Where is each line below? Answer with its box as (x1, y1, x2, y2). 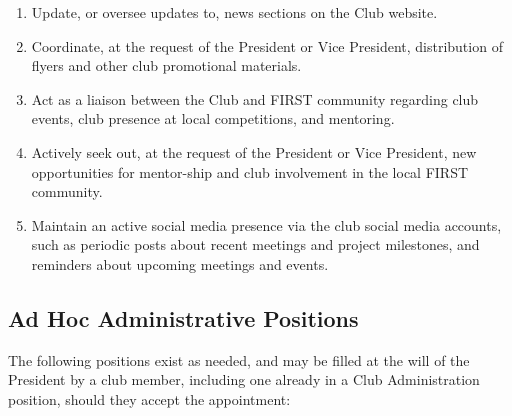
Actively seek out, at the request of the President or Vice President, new (31, 141, 477, 162)
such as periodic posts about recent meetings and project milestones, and (31, 234, 480, 255)
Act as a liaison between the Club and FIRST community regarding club (31, 88, 479, 109)
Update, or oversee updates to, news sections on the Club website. (31, 2, 438, 22)
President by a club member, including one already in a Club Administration (8, 369, 480, 390)
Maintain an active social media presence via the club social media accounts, (31, 214, 502, 235)
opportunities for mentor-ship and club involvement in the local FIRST (31, 161, 469, 182)
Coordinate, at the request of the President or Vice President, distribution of (31, 35, 503, 56)
